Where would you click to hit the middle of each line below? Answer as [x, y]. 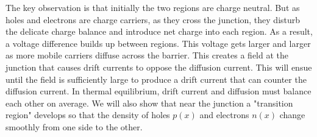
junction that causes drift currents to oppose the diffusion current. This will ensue [159, 67]
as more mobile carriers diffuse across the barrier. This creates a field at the [147, 55]
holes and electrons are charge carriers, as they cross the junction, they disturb [153, 19]
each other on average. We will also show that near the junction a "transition [149, 103]
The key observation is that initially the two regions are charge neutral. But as [153, 7]
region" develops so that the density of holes [88, 115]
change [292, 115]
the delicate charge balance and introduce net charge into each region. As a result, [159, 31]
